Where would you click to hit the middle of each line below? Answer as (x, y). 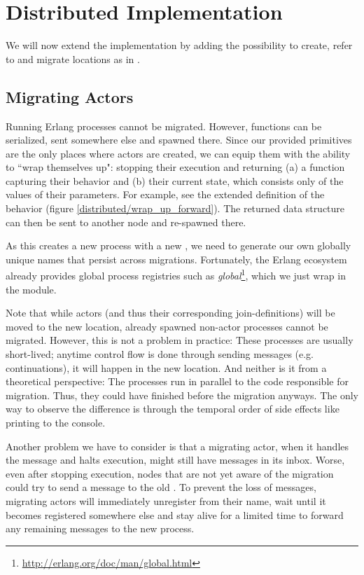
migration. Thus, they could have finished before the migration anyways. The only (182, 395)
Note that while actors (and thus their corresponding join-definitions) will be (170, 313)
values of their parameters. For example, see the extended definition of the (165, 194)
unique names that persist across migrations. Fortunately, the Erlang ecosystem (176, 259)
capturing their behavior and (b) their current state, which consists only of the (175, 180)
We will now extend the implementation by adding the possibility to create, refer (179, 45)
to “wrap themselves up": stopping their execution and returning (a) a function (175, 167)
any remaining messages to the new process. (100, 528)
